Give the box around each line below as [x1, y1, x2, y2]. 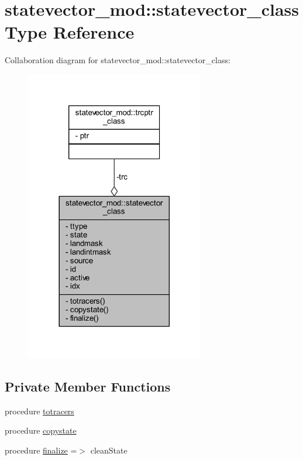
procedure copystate [5, 424, 77, 437]
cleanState [90, 444, 128, 456]
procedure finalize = [5, 444, 77, 456]
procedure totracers [5, 404, 74, 417]
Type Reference [5, 20, 135, 44]
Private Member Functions [5, 377, 171, 396]
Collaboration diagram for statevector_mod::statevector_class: [5, 54, 230, 66]
